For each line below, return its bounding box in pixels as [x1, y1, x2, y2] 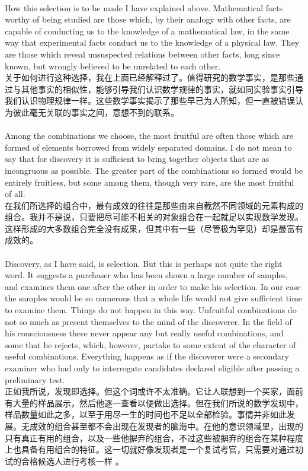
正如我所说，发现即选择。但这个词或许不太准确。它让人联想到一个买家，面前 [5, 385, 303, 397]
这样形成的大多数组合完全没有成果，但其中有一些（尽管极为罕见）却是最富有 [5, 222, 303, 234]
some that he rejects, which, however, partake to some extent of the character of [5, 338, 296, 351]
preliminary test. [5, 373, 65, 386]
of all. [5, 187, 25, 200]
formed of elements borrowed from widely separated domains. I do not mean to [5, 141, 292, 153]
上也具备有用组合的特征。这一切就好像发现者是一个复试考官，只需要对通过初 [5, 443, 303, 456]
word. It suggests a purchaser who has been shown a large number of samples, [5, 269, 288, 281]
